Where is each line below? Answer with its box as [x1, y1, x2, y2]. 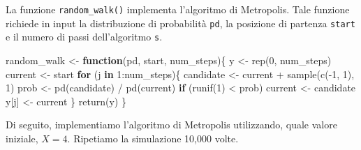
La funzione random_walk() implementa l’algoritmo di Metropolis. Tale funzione [6, 2, 350, 16]
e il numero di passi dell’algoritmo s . [6, 29, 163, 44]
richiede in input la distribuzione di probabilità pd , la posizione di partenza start [6, 15, 355, 30]
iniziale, [6, 130, 38, 145]
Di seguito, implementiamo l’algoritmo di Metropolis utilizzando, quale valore [6, 117, 337, 132]
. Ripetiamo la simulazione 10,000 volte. [67, 130, 239, 145]
